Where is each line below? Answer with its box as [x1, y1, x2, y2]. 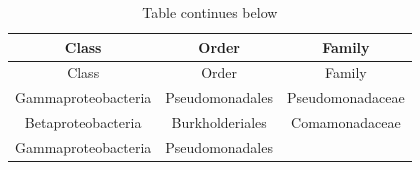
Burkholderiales [171, 112, 267, 133]
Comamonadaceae [291, 112, 401, 133]
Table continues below [142, 2, 278, 22]
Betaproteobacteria [24, 112, 142, 133]
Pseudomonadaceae [287, 87, 405, 108]
